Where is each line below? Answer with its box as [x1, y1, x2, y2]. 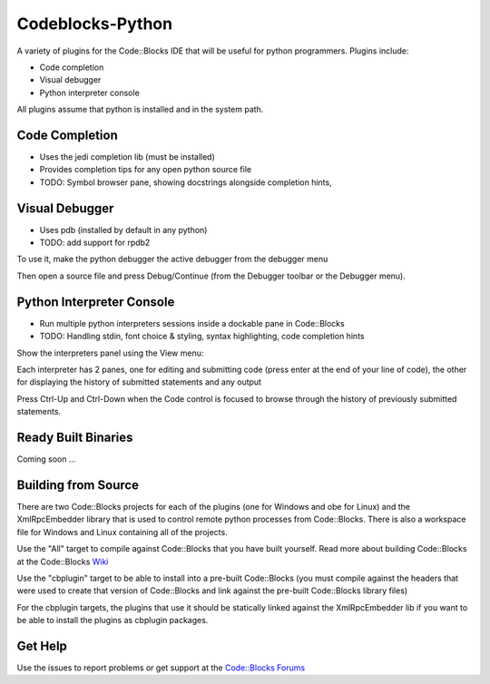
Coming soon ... [16, 454, 76, 464]
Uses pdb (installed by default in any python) [39, 224, 208, 235]
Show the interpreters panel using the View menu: [16, 347, 204, 358]
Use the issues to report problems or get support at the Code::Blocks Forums [16, 662, 306, 673]
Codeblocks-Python [16, 14, 172, 34]
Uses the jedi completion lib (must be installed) [39, 151, 215, 162]
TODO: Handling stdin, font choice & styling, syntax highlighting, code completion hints [39, 331, 365, 342]
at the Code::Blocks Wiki [16, 556, 109, 567]
